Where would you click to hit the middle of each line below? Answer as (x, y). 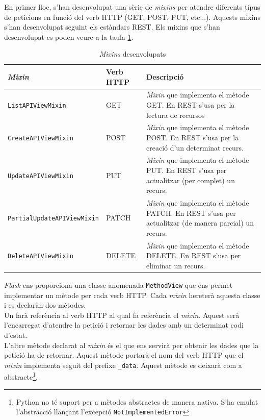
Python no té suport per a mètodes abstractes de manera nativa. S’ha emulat (137, 401)
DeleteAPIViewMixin (41, 256)
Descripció (165, 76)
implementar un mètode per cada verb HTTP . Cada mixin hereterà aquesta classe (132, 295)
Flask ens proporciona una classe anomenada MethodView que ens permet (118, 285)
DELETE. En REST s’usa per (194, 255)
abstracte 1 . (21, 376)
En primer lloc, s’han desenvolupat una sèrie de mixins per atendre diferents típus (132, 7)
